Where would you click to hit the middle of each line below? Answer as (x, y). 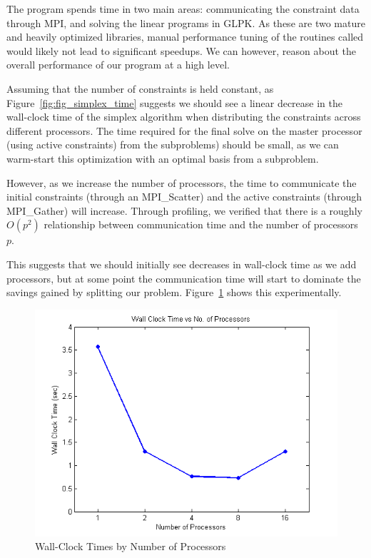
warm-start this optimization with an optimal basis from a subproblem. (163, 158)
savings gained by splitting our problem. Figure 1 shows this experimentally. (174, 292)
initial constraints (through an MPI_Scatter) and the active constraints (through (184, 197)
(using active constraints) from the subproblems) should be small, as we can (173, 144)
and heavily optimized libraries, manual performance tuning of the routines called (185, 37)
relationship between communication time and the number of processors (201, 224)
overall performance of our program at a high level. (118, 65)
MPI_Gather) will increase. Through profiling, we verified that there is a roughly (184, 210)
